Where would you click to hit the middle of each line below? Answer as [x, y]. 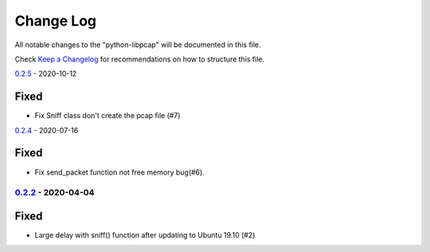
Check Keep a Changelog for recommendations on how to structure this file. [140, 59]
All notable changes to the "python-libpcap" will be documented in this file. [138, 45]
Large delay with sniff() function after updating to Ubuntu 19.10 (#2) [145, 235]
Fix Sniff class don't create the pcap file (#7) [107, 116]
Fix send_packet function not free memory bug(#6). [119, 172]
